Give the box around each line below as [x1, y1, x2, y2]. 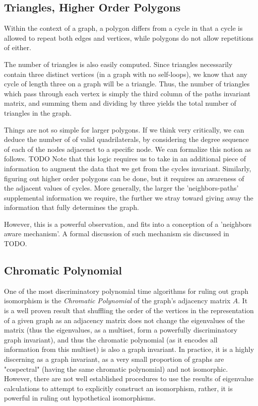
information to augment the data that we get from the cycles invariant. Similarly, [4, 163, 252, 173]
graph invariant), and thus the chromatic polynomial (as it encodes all [4, 334, 218, 344]
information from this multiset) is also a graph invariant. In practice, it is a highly [4, 344, 254, 354]
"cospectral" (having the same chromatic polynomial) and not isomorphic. [4, 363, 228, 374]
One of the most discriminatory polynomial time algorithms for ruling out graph [4, 285, 249, 296]
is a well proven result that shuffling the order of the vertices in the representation [4, 305, 254, 316]
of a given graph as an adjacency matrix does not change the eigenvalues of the [4, 315, 245, 325]
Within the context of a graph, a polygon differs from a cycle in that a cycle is [4, 23, 243, 33]
